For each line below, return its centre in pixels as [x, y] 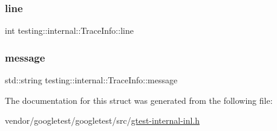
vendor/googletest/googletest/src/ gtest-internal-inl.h [103, 120]
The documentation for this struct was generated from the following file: [139, 100]
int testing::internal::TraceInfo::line [69, 30]
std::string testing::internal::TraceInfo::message [91, 80]
